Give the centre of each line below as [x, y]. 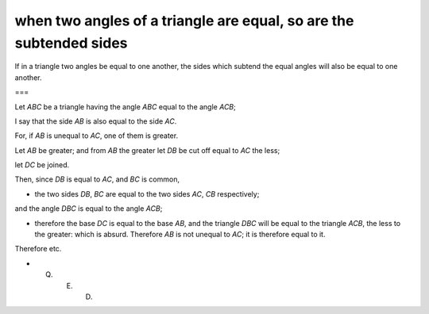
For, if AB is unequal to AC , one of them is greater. [97, 136]
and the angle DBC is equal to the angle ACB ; [89, 209]
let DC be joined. [42, 165]
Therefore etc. [38, 249]
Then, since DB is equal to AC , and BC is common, [97, 179]
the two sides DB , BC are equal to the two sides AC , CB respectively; [147, 193]
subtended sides [71, 43]
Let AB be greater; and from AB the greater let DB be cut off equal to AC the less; [147, 150]
